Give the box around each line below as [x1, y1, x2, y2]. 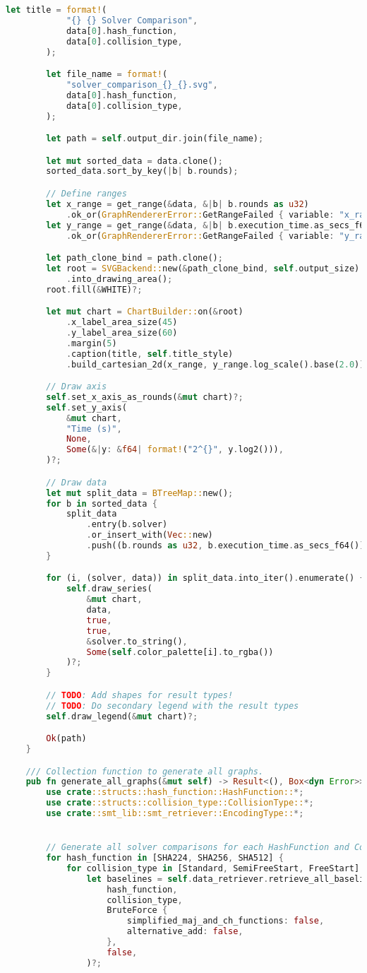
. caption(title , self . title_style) [66, 348, 234, 359]
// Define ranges [46, 189, 127, 199]
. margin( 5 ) [66, 338, 117, 348]
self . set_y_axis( [46, 402, 127, 413]
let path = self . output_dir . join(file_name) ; [46, 134, 264, 144]
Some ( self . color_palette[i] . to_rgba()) [86, 647, 274, 657]
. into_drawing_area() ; [66, 273, 173, 284]
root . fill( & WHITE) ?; [46, 284, 143, 295]
